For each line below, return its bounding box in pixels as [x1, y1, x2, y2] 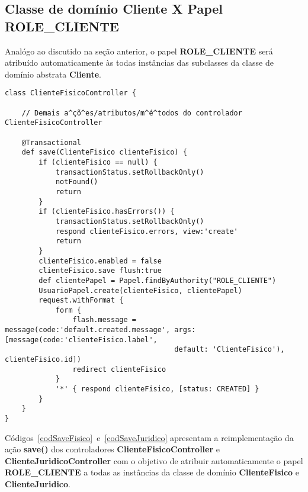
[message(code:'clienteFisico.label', [5, 335, 158, 344]
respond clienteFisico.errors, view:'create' [55, 227, 238, 236]
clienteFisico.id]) [5, 355, 81, 364]
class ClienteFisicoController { [5, 89, 136, 98]
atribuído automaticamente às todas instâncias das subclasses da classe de [5, 56, 274, 69]
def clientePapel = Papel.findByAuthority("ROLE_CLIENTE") [38, 276, 277, 285]
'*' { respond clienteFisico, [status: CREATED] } [55, 385, 259, 394]
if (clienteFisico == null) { [38, 157, 158, 166]
